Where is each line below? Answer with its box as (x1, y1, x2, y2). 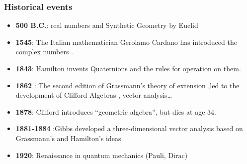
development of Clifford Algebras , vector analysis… (15, 90, 172, 100)
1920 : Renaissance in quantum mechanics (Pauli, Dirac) (15, 150, 188, 160)
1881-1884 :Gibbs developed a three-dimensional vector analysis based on (15, 123, 243, 134)
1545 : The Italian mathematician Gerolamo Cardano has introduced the (15, 36, 237, 47)
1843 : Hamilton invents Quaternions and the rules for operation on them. (15, 63, 241, 73)
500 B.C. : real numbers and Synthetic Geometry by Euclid (15, 20, 198, 30)
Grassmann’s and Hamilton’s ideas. (15, 133, 123, 143)
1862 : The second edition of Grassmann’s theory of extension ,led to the (15, 80, 240, 90)
